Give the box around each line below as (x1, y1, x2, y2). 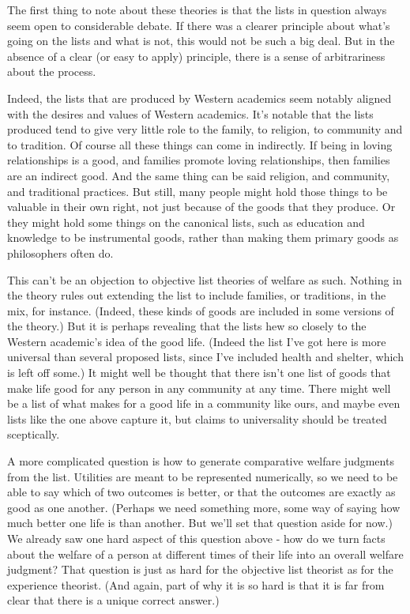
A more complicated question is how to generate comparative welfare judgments (7, 453, 394, 469)
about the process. (7, 63, 96, 80)
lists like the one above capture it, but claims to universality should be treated (7, 410, 387, 427)
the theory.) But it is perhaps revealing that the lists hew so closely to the (7, 318, 367, 334)
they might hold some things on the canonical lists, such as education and (7, 213, 365, 230)
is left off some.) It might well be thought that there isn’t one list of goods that (7, 364, 391, 381)
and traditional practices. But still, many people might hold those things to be (7, 183, 388, 199)
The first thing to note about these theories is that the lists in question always (7, 2, 387, 17)
